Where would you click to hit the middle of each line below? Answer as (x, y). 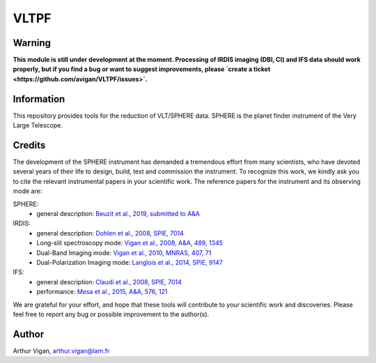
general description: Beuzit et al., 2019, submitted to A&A (118, 214)
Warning (32, 43)
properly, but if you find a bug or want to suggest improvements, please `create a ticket (142, 69)
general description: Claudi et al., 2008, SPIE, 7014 (109, 281)
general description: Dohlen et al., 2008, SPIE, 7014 (110, 233)
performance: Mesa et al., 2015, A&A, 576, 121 (102, 292)
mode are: (28, 191)
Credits (29, 145)
